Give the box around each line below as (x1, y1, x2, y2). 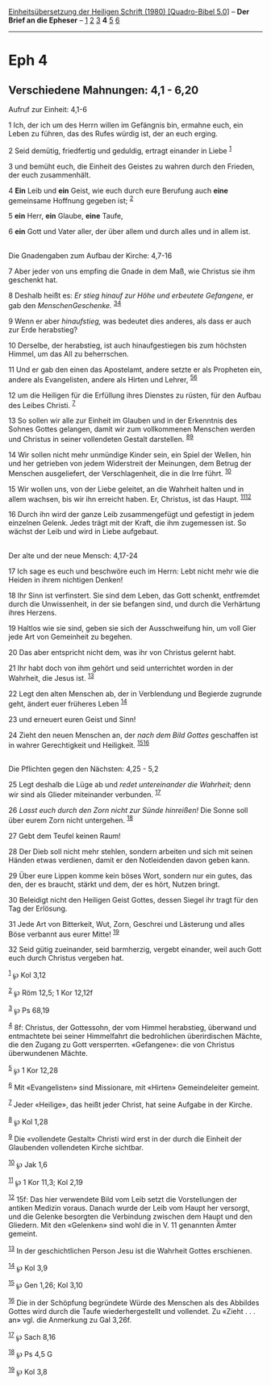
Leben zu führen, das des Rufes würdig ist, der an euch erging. (8, 129, 218, 138)
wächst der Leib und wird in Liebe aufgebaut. (8, 527, 159, 536)
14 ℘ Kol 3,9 (8, 1262, 48, 1273)
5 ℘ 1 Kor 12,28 (8, 1064, 59, 1075)
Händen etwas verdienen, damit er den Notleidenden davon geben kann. (8, 855, 250, 865)
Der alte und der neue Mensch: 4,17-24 (8, 551, 139, 561)
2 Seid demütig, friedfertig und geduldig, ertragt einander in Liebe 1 (8, 144, 232, 156)
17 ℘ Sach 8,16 (8, 1330, 56, 1341)
